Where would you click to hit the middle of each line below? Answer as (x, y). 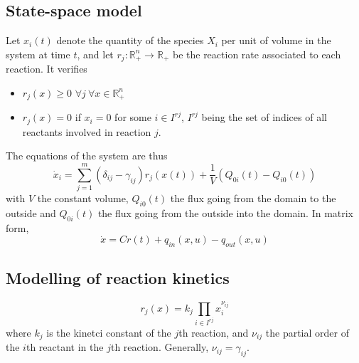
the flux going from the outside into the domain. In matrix (226, 212)
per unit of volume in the (276, 40)
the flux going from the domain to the (253, 198)
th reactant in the (65, 347)
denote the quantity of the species (130, 40)
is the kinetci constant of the (109, 332)
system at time (38, 54)
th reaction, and (214, 332)
